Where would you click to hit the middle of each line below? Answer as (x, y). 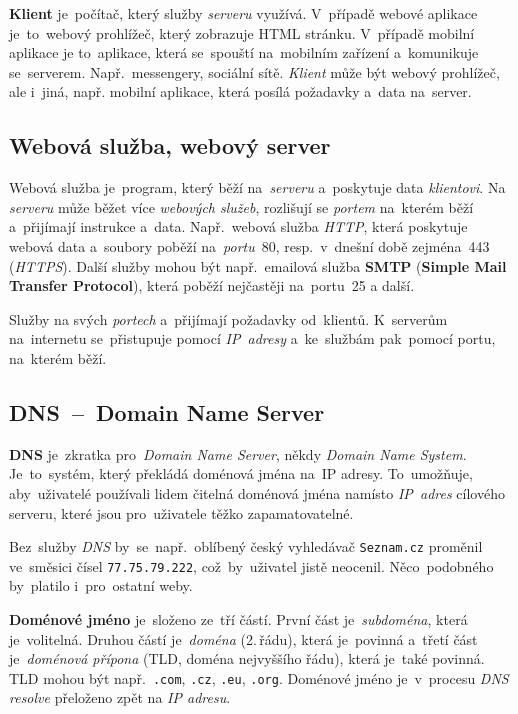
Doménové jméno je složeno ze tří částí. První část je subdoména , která (238, 619)
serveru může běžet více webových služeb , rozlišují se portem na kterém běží (241, 206)
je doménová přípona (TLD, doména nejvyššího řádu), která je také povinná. (247, 658)
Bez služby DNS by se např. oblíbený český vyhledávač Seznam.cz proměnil (246, 546)
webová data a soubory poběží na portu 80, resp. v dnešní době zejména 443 (249, 245)
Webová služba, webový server (170, 145)
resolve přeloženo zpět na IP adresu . (120, 697)
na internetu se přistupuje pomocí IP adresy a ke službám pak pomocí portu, (252, 338)
